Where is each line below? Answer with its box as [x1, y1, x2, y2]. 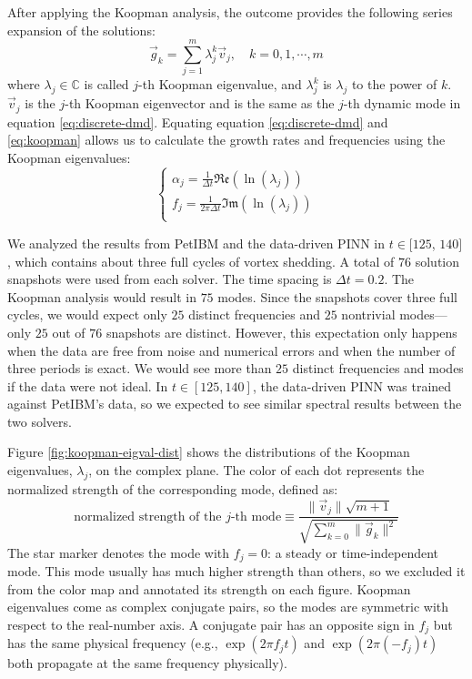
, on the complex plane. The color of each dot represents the [88, 461, 425, 480]
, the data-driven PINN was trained [252, 376, 452, 395]
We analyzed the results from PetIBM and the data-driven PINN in [7, 233, 386, 252]
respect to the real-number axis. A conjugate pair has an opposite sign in [7, 614, 415, 633]
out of [52, 322, 85, 341]
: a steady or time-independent [267, 542, 439, 562]
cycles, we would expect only [7, 305, 167, 324]
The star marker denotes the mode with [7, 542, 230, 562]
